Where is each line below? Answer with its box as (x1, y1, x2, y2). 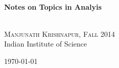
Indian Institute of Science (4, 38, 87, 49)
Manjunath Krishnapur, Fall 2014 (4, 28, 115, 39)
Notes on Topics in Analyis (4, 1, 102, 12)
